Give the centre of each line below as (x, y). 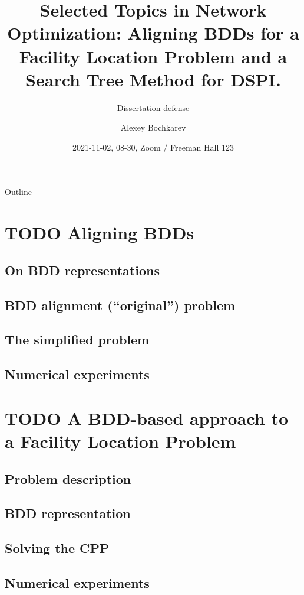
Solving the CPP (57, 548)
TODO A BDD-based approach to (147, 417)
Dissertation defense (153, 107)
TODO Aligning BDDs (100, 233)
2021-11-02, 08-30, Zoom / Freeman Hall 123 (153, 147)
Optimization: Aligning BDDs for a (153, 33)
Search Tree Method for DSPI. (153, 79)
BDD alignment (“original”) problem (120, 305)
